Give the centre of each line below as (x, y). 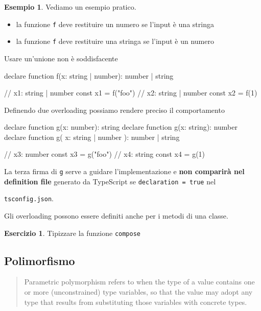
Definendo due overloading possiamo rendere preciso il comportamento (114, 110)
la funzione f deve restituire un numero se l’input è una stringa (115, 24)
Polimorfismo (40, 260)
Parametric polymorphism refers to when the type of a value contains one (139, 282)
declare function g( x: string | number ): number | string (92, 137)
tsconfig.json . (29, 198)
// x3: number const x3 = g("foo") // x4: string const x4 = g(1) (105, 154)
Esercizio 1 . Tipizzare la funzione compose (72, 233)
